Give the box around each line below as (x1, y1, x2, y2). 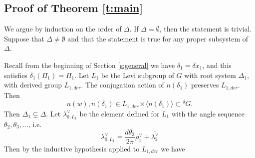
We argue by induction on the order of (4, 23, 122, 34)
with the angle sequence (171, 108, 245, 118)
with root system (184, 69, 236, 80)
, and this (202, 59, 232, 70)
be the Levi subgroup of (101, 69, 174, 80)
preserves (191, 79, 219, 90)
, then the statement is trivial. (159, 23, 252, 34)
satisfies (4, 69, 27, 80)
